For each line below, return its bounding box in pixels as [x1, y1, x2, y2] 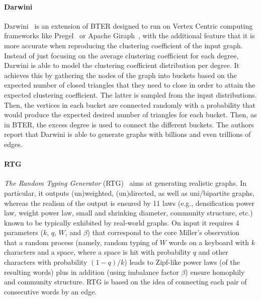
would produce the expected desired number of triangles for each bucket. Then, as [4, 109, 257, 120]
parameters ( [4, 227, 43, 238]
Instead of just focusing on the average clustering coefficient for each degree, [4, 50, 239, 60]
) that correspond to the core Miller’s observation [87, 227, 240, 238]
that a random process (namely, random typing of [4, 237, 158, 247]
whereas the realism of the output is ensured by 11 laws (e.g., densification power [4, 197, 254, 208]
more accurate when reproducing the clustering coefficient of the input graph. [4, 40, 243, 50]
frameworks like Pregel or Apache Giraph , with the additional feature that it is [4, 30, 255, 41]
